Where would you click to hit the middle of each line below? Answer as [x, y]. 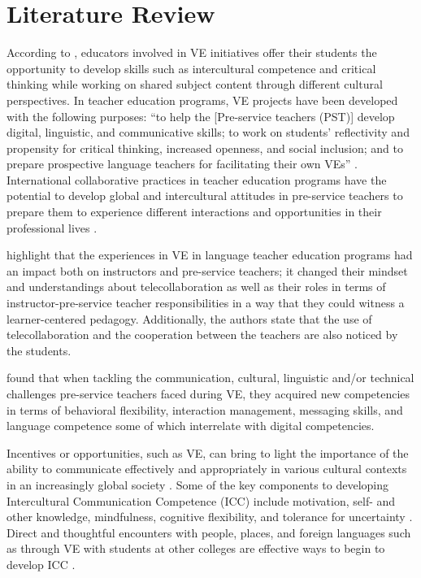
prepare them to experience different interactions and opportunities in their [194, 212]
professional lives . [52, 227]
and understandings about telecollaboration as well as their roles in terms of [196, 287]
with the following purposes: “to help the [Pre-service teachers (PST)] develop [201, 116]
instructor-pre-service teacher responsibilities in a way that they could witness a [206, 303]
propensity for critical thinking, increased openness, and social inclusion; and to [205, 148]
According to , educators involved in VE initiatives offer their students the [192, 52]
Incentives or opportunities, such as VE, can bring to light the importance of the [208, 452]
